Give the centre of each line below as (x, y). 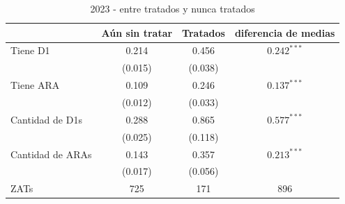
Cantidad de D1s (46, 119)
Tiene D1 (30, 50)
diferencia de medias (285, 32)
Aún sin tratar (137, 32)
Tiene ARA (35, 85)
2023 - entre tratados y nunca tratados (172, 8)
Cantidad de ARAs (51, 154)
